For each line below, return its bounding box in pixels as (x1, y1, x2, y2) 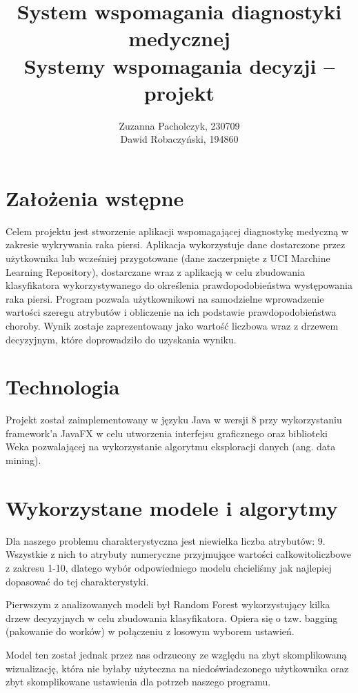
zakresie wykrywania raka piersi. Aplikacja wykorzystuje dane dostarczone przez (6, 237, 346, 252)
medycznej (128, 24, 230, 52)
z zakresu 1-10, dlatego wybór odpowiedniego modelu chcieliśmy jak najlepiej (6, 560, 332, 574)
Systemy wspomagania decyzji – (23, 51, 335, 79)
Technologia (6, 372, 120, 401)
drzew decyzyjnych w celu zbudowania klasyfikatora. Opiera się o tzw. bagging (6, 610, 338, 625)
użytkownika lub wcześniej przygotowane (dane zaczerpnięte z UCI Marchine (6, 251, 330, 265)
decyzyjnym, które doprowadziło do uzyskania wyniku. (6, 332, 237, 346)
